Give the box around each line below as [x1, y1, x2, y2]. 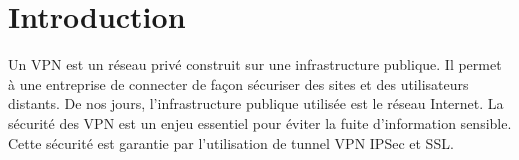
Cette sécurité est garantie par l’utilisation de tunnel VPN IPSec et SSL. [8, 132, 454, 153]
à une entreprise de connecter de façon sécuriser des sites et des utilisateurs [8, 73, 469, 94]
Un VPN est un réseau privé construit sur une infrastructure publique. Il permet [8, 54, 502, 75]
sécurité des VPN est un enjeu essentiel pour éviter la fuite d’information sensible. [8, 112, 512, 133]
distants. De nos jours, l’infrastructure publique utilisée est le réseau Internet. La [8, 93, 504, 114]
